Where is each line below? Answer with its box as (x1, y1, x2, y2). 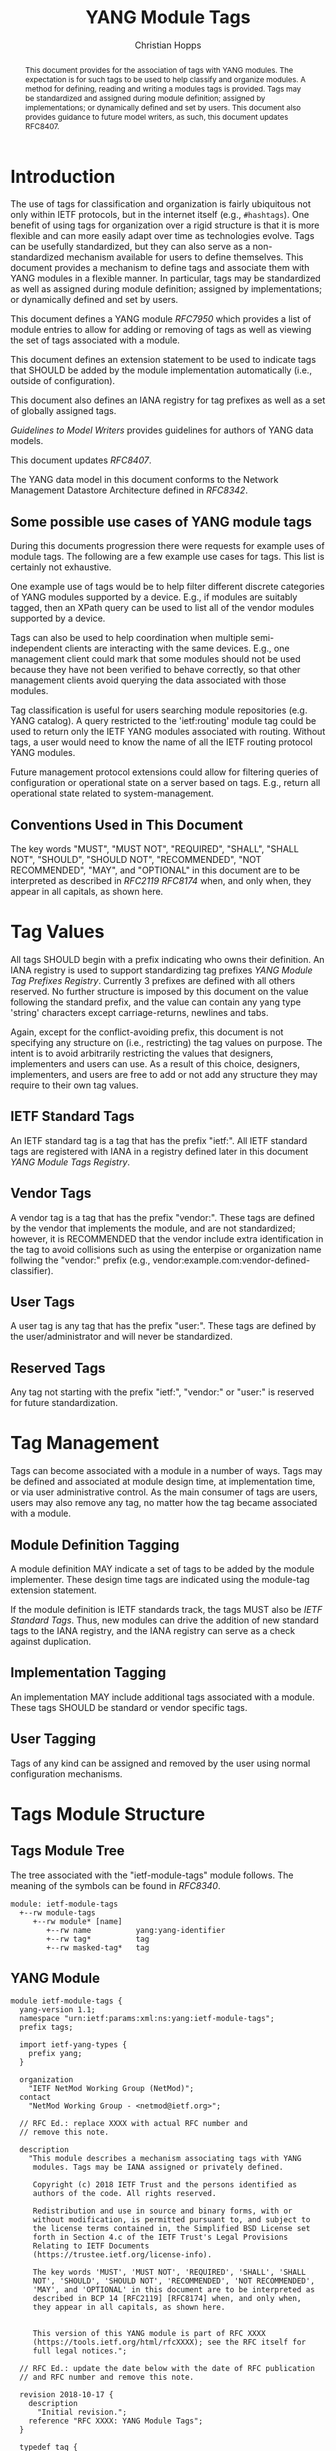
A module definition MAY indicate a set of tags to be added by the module (10, 1563, 315, 1575)
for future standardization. (10, 1397, 118, 1409)
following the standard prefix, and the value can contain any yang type (10, 996, 302, 1008)
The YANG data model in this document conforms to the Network (10, 474, 279, 486)
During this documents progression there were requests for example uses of (10, 540, 325, 552)
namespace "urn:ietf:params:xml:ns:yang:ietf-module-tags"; (19, 2014, 275, 2024)
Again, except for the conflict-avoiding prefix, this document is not (10, 1026, 284, 1038)
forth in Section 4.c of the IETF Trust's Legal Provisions (32, 2232, 288, 2243)
